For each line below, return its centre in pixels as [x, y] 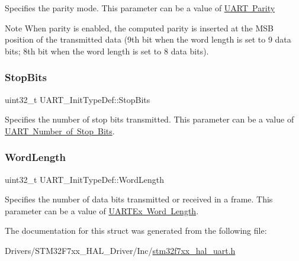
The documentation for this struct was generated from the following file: [136, 231]
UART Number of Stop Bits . [60, 130]
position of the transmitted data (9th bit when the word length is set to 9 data [148, 39]
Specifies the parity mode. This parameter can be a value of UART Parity [140, 8]
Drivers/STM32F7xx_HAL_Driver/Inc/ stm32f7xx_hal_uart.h [120, 250]
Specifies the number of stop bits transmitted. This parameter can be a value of [149, 119]
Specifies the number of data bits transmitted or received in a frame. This [139, 199]
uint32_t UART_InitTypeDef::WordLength [85, 179]
